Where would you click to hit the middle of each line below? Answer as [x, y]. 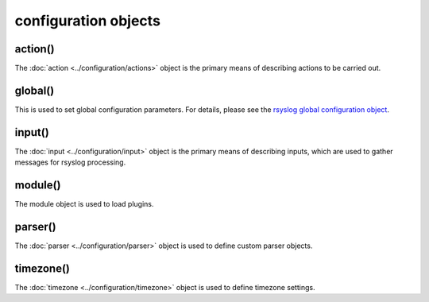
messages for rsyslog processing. [70, 162]
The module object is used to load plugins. [84, 204]
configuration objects [87, 21]
